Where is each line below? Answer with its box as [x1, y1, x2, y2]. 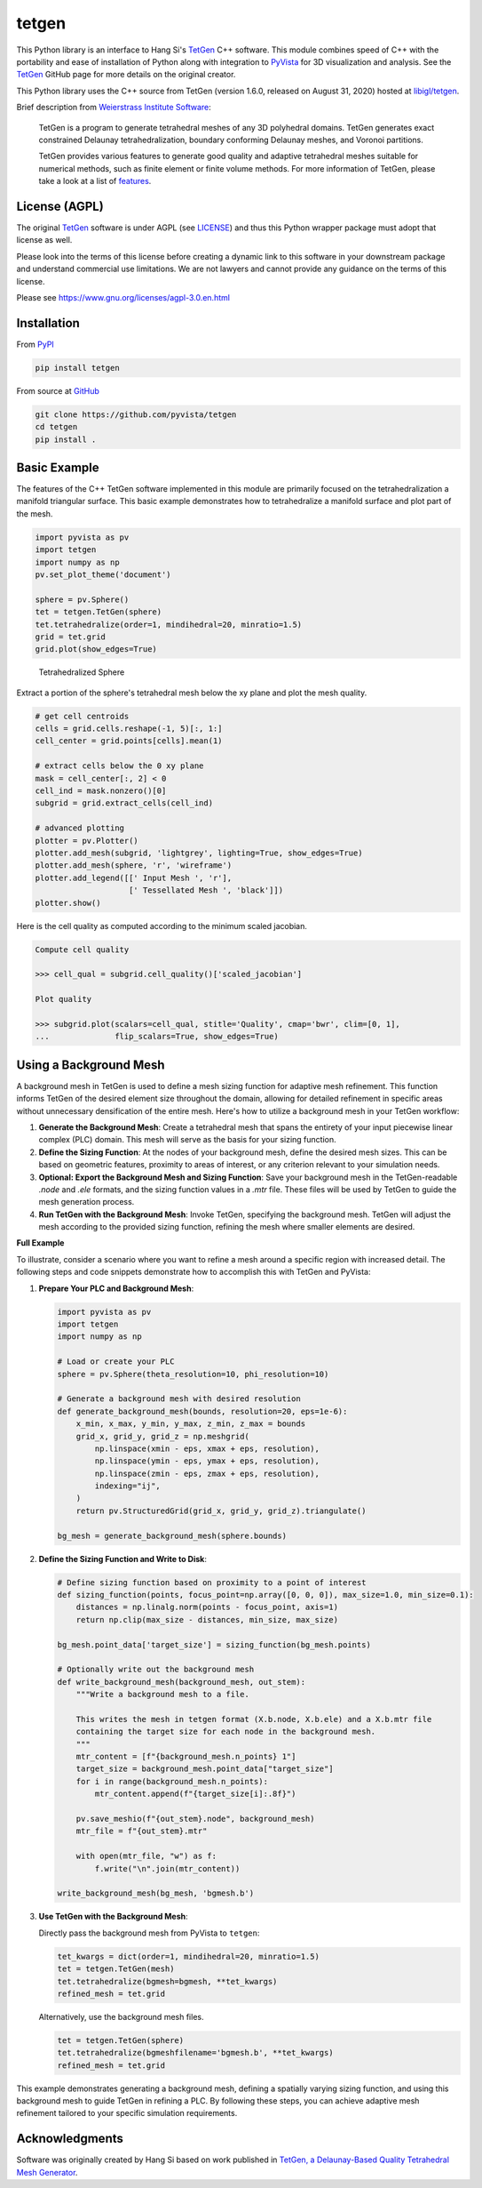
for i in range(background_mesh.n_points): [75, 1776, 268, 1786]
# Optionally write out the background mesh [57, 1664, 255, 1675]
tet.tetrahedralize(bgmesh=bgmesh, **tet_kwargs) [57, 1976, 278, 1986]
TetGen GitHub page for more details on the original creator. [16, 69, 236, 80]
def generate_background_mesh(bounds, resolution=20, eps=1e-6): [57, 1406, 348, 1416]
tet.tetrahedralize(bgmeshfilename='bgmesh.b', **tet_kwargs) [57, 2048, 334, 2058]
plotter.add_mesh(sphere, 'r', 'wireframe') [35, 861, 233, 870]
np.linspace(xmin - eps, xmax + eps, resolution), [94, 1443, 320, 1454]
